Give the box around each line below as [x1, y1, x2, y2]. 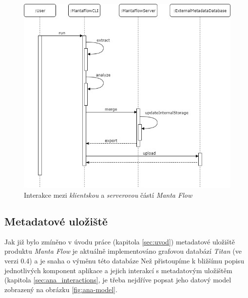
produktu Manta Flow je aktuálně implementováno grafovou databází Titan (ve [4, 246, 242, 256]
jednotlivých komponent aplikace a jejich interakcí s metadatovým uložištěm [4, 265, 232, 275]
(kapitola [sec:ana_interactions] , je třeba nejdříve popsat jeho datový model [4, 275, 231, 285]
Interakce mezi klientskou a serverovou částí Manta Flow [24, 190, 192, 200]
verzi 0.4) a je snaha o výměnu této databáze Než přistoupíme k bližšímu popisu [4, 255, 244, 265]
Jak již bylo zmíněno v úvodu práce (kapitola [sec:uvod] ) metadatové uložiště [4, 236, 235, 246]
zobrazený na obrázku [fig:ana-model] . [4, 284, 117, 294]
